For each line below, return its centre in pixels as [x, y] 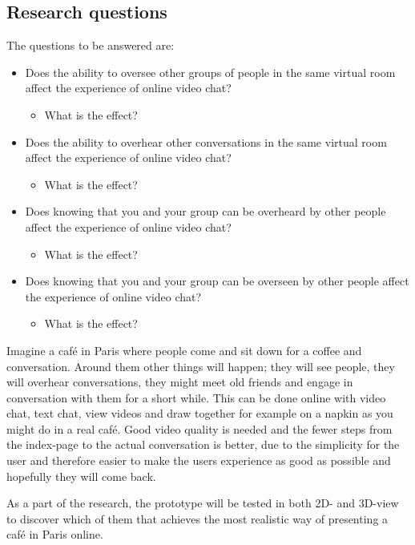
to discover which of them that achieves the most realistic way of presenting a [197, 518]
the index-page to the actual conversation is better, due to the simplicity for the [203, 444]
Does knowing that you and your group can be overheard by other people [205, 211]
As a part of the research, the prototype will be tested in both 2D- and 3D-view [203, 503]
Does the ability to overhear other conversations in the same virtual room [206, 141]
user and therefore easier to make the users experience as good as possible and [199, 460]
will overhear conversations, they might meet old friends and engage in [180, 382]
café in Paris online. [55, 534]
